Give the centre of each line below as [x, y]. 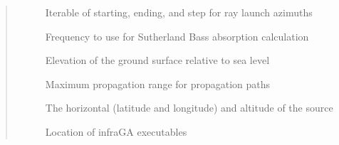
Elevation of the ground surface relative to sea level [157, 60]
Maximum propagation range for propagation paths [158, 84]
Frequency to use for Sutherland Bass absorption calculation [177, 36]
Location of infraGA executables [116, 131]
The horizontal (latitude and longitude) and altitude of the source [189, 108]
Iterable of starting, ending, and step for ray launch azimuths [179, 12]
